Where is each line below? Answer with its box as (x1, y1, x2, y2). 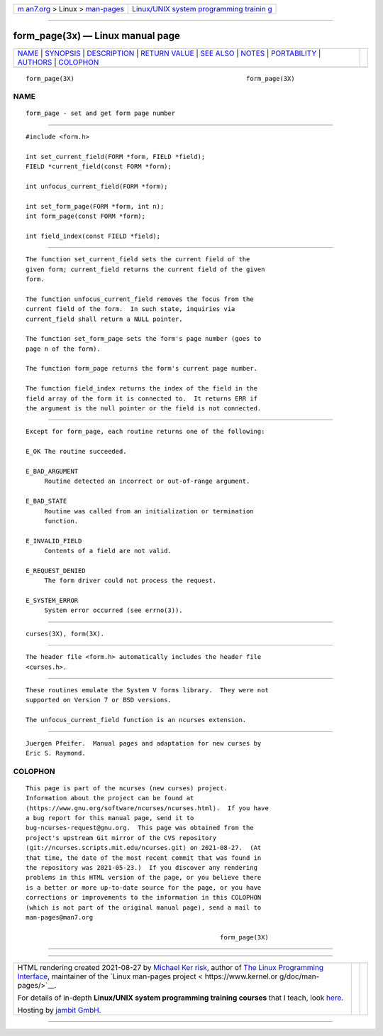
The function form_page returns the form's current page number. (26, 364, 258, 373)
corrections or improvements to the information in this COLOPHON (26, 893, 262, 902)
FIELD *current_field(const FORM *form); (26, 163, 172, 170)
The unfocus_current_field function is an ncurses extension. (26, 716, 247, 724)
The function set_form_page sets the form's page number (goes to (26, 334, 262, 343)
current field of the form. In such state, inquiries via (26, 305, 235, 313)
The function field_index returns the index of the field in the (26, 384, 258, 393)
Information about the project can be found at (26, 794, 194, 802)
